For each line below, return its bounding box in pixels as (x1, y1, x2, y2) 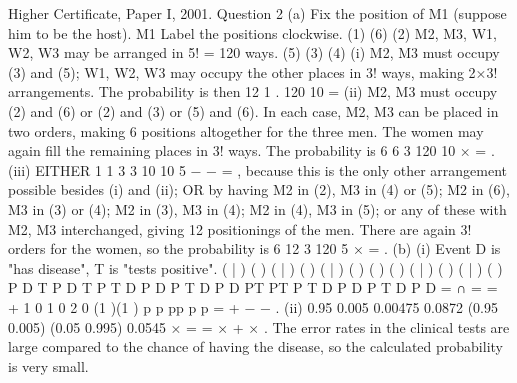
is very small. (8, 355, 89, 376)
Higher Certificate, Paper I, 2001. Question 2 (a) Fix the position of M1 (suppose (8, 3, 507, 23)
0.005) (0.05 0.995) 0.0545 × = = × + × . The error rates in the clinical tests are (8, 316, 510, 337)
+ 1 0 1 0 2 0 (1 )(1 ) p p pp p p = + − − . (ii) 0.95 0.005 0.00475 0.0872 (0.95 (8, 296, 498, 317)
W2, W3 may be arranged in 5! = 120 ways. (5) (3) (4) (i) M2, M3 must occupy (8, 42, 500, 63)
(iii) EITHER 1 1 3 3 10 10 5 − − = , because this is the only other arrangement (8, 159, 508, 180)
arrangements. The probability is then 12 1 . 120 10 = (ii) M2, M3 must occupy (8, 81, 498, 102)
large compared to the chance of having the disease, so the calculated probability (8, 336, 503, 357)
